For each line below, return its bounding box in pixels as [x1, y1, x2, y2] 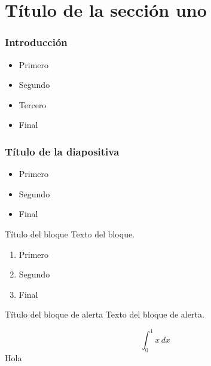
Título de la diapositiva [5, 144, 120, 158]
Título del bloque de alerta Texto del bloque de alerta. [5, 308, 204, 321]
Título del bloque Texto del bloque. [5, 227, 135, 240]
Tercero [19, 98, 47, 111]
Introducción [5, 35, 68, 50]
